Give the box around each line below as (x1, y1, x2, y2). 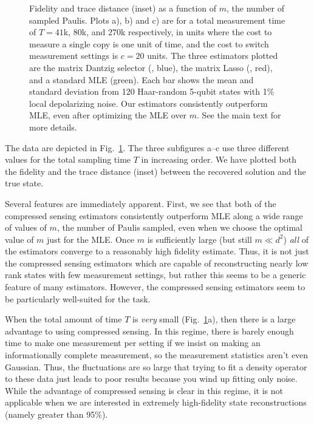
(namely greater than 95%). (5, 408, 108, 420)
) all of (283, 233, 309, 245)
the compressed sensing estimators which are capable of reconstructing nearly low (5, 256, 309, 269)
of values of (5, 221, 47, 234)
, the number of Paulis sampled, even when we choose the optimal (56, 221, 302, 234)
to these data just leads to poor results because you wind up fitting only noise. (5, 372, 298, 385)
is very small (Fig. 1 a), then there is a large (132, 313, 296, 325)
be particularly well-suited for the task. (5, 292, 151, 305)
